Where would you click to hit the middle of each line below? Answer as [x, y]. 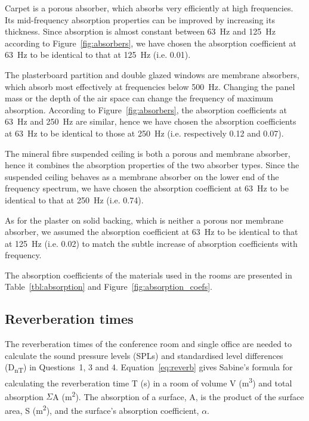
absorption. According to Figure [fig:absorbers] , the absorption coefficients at [146, 109]
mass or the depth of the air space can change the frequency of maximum [139, 98]
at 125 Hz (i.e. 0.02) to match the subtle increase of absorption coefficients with [151, 243]
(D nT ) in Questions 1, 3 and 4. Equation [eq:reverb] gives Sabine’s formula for [149, 368]
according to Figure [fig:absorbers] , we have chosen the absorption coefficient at [151, 43]
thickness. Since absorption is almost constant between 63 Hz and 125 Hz [140, 31]
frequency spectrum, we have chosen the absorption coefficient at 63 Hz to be [147, 188]
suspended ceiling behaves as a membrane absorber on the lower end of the [142, 176]
